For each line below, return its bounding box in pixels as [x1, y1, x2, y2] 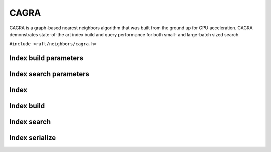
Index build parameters [9, 54, 84, 62]
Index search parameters [9, 70, 90, 78]
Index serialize [9, 134, 56, 142]
